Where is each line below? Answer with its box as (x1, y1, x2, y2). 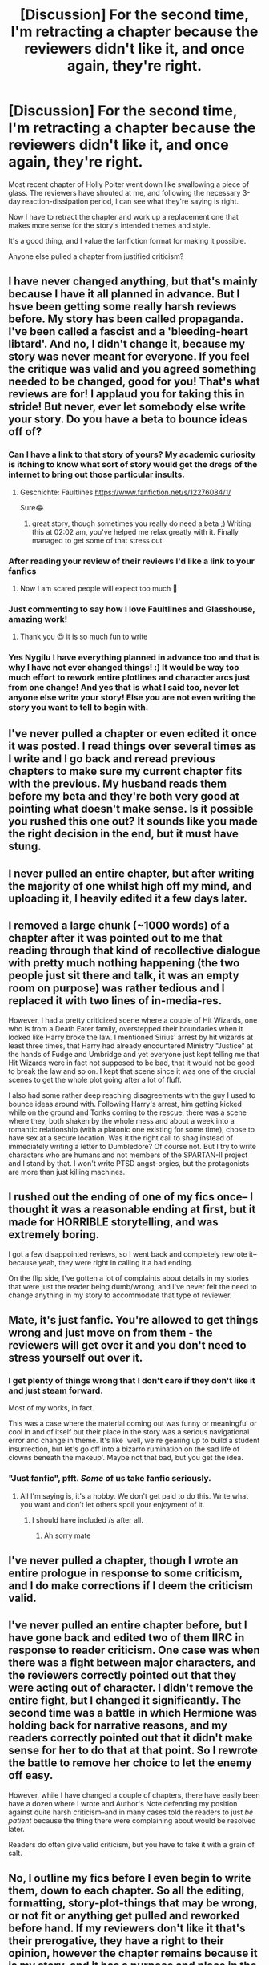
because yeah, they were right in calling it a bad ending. (8, 1257, 194, 1267)
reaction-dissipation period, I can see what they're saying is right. (22, 196, 239, 206)
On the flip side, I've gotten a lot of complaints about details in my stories (8, 1273, 250, 1283)
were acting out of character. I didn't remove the (8, 1681, 254, 1695)
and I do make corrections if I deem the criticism (8, 1579, 254, 1592)
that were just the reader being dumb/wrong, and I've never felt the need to (8, 1281, 258, 1291)
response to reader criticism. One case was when (8, 1644, 260, 1657)
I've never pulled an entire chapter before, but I (8, 1619, 247, 1632)
